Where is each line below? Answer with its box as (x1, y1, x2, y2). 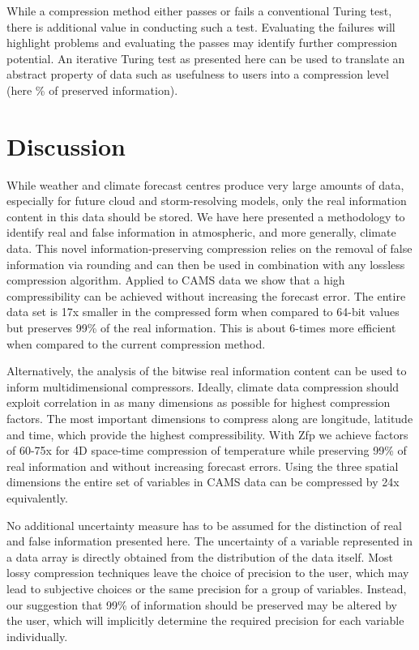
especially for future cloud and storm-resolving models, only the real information (6, 192, 407, 209)
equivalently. (6, 489, 68, 506)
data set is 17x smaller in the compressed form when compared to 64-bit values (6, 303, 400, 320)
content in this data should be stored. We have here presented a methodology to (6, 207, 405, 225)
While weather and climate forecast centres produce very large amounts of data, (6, 176, 404, 193)
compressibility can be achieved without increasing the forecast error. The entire (6, 287, 406, 304)
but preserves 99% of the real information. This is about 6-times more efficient (6, 319, 396, 336)
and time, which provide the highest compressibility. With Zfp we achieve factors (6, 425, 408, 443)
